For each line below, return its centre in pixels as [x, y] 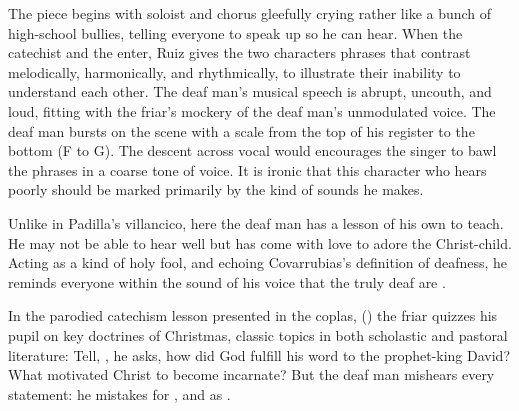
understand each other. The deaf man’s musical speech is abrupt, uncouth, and [250, 91]
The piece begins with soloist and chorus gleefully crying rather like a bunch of [250, 13]
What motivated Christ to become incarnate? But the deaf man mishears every [251, 374]
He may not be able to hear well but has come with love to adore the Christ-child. [260, 242]
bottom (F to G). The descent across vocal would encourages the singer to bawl [252, 150]
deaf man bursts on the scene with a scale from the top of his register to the [241, 130]
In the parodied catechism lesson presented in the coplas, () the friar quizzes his [253, 315]
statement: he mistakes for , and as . [119, 393]
